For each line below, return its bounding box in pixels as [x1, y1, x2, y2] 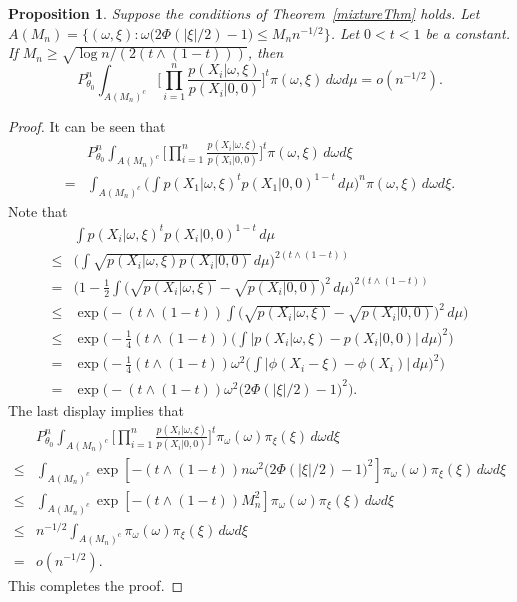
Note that [8, 200, 68, 221]
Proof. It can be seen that [8, 115, 166, 136]
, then [247, 42, 284, 63]
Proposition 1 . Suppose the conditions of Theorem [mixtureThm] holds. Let [8, 3, 480, 23]
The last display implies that [8, 399, 185, 420]
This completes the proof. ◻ [8, 574, 184, 595]
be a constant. [425, 22, 510, 43]
